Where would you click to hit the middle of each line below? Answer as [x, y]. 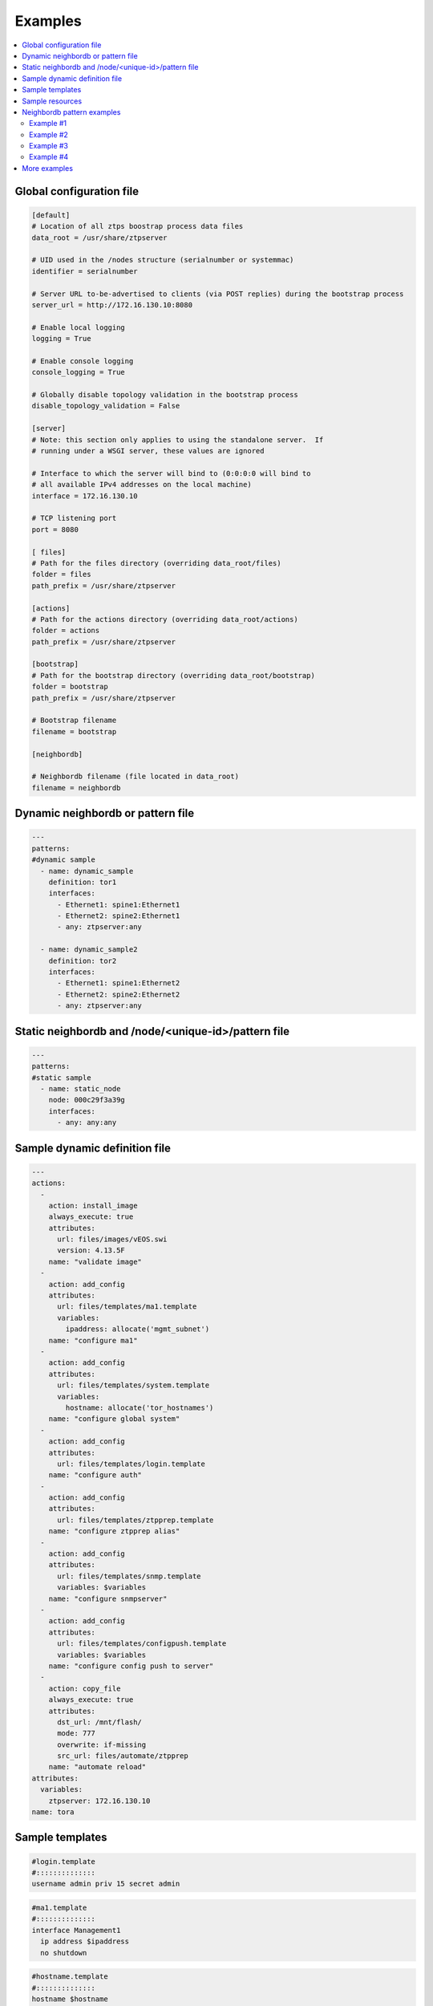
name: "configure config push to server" [131, 1666]
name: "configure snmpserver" [108, 1598]
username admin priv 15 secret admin [106, 1884]
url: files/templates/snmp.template [129, 1576]
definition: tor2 [83, 960]
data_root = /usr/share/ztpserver [99, 238]
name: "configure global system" [114, 1419]
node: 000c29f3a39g [87, 1100]
